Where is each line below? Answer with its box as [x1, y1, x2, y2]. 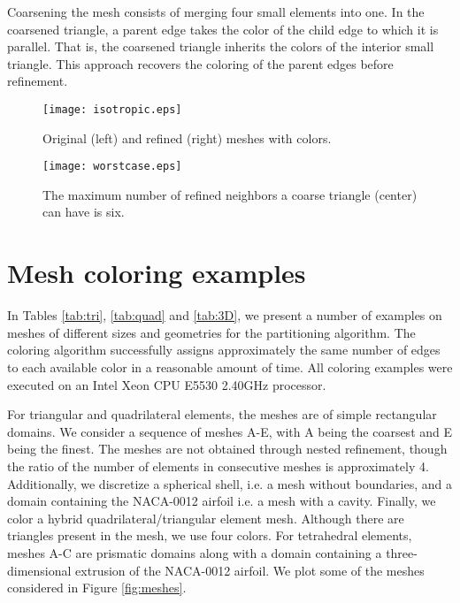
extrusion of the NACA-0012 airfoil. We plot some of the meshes [75, 561, 425, 579]
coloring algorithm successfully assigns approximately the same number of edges [7, 340, 441, 359]
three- [386, 543, 418, 561]
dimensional [7, 561, 72, 579]
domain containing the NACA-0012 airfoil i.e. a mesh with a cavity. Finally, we [7, 492, 436, 510]
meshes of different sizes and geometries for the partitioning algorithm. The [7, 323, 416, 341]
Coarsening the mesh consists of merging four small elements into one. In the [7, 3, 425, 20]
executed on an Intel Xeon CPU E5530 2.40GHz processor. [7, 375, 326, 393]
